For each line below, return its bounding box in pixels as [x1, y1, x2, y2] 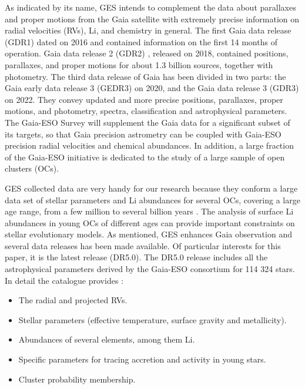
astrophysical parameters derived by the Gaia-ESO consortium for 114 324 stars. [5, 263, 295, 275]
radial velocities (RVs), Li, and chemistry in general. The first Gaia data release [5, 24, 291, 36]
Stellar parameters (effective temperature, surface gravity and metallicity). [18, 313, 287, 326]
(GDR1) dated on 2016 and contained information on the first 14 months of [5, 35, 277, 48]
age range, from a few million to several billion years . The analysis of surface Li [5, 205, 294, 217]
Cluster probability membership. [18, 373, 136, 385]
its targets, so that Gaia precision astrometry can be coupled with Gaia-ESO [5, 128, 281, 140]
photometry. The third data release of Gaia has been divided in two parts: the [5, 70, 286, 82]
